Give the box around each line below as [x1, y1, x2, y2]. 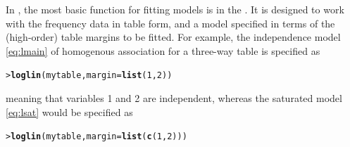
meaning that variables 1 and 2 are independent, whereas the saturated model [6, 91, 342, 106]
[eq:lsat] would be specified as [6, 104, 133, 119]
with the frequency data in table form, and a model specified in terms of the [6, 15, 335, 30]
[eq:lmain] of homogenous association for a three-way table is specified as [6, 43, 320, 58]
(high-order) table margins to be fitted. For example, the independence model [6, 30, 341, 44]
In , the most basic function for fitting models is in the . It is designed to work [6, 2, 344, 16]
